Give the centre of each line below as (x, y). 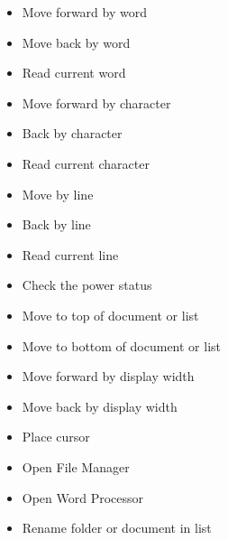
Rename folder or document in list (117, 528)
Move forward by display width (108, 376)
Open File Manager (76, 466)
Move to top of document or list (110, 315)
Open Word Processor (83, 497)
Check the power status (87, 285)
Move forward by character (96, 102)
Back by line (56, 224)
